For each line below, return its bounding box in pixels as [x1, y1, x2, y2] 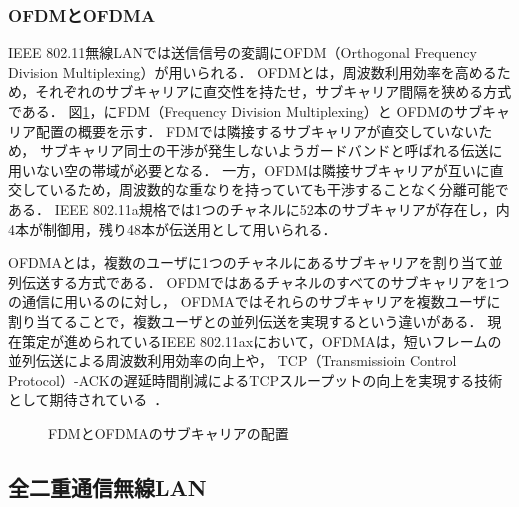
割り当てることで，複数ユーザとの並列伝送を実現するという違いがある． [8, 310, 483, 331]
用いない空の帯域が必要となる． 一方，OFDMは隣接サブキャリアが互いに [8, 159, 490, 180]
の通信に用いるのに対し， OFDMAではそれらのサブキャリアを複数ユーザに [8, 291, 501, 312]
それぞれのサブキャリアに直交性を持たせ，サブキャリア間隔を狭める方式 [35, 81, 512, 102]
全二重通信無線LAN [8, 471, 207, 502]
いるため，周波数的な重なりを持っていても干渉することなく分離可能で [49, 179, 509, 200]
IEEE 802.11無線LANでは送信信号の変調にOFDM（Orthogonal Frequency [8, 42, 477, 63]
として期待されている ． [8, 389, 169, 410]
